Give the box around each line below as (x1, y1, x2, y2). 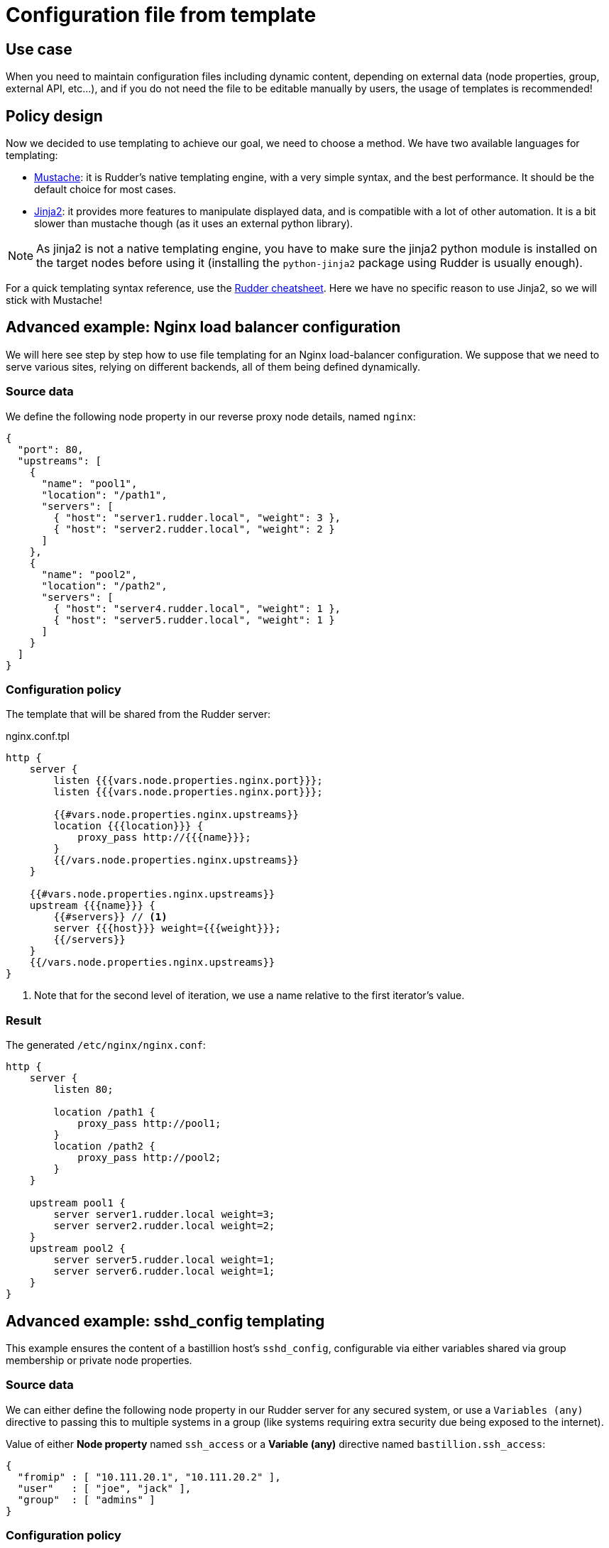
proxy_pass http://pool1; (77, 1118, 221, 1130)
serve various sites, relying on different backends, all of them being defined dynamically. (6, 360, 420, 373)
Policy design (6, 107, 103, 125)
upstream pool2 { (29, 1243, 126, 1255)
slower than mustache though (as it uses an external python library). (34, 217, 353, 230)
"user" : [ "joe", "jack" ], (17, 1482, 192, 1494)
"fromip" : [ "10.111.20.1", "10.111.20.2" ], (17, 1471, 281, 1483)
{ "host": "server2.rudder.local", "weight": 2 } (53, 523, 335, 535)
